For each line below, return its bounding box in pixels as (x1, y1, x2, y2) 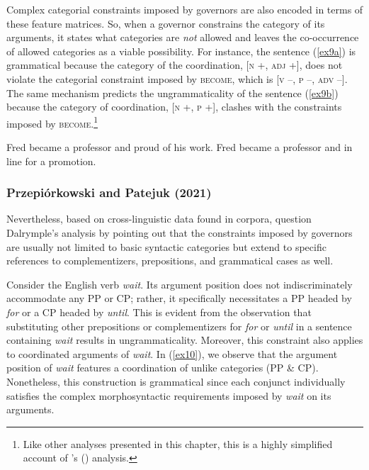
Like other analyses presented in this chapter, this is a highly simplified (23, 436, 333, 451)
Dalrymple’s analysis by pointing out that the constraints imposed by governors (6, 225, 353, 240)
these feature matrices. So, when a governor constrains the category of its (6, 16, 325, 30)
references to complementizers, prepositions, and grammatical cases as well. (6, 253, 334, 268)
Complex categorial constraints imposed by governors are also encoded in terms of (6, 2, 363, 16)
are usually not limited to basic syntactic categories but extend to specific (6, 239, 327, 254)
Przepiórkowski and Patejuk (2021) (6, 184, 212, 201)
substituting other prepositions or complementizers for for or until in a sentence (6, 318, 352, 333)
